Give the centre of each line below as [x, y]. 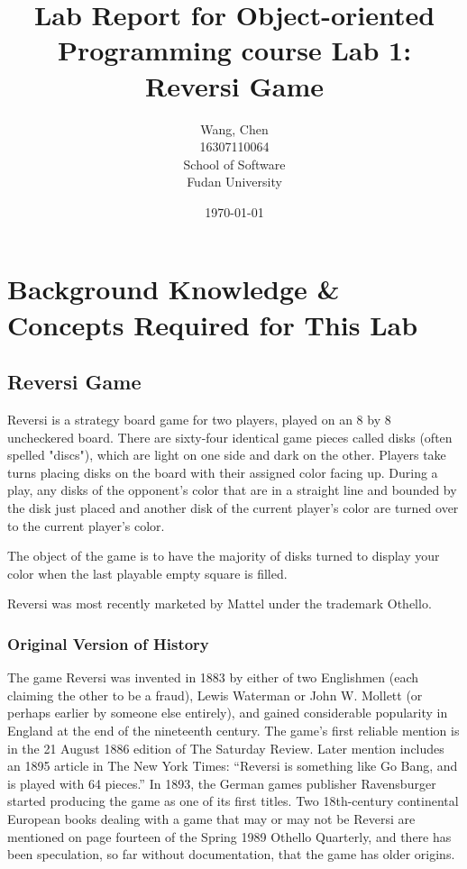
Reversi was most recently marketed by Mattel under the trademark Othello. [220, 604]
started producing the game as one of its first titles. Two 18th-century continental [233, 801]
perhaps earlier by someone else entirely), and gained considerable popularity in [228, 713]
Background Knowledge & [174, 289]
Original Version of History [108, 643]
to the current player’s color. [86, 525]
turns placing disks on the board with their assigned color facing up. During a [223, 472]
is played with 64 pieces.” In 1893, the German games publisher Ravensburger [222, 783]
